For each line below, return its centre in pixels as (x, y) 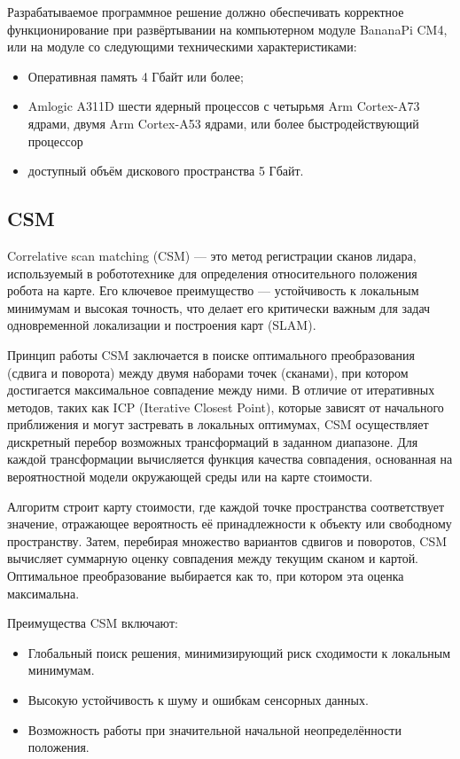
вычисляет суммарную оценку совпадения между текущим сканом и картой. (213, 558)
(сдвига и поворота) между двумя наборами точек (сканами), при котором (208, 372)
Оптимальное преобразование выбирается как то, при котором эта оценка (206, 576)
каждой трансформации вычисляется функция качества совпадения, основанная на (230, 459)
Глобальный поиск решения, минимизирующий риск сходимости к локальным (239, 652)
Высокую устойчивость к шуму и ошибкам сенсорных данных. (198, 700)
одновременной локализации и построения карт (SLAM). (162, 325)
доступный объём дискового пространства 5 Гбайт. (166, 171)
